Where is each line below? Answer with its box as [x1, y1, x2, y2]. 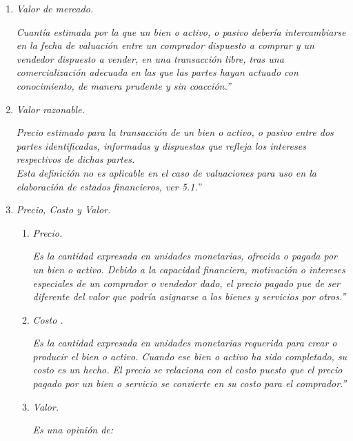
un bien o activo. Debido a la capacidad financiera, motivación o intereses [32, 262, 345, 276]
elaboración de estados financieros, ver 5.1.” [16, 179, 201, 193]
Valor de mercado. [16, 1, 94, 15]
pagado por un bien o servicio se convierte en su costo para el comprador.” [32, 376, 347, 391]
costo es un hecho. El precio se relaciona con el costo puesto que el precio [32, 362, 343, 377]
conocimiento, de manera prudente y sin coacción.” [16, 78, 231, 92]
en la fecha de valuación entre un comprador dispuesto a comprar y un [16, 38, 314, 52]
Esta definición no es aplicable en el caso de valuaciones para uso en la [16, 165, 316, 179]
